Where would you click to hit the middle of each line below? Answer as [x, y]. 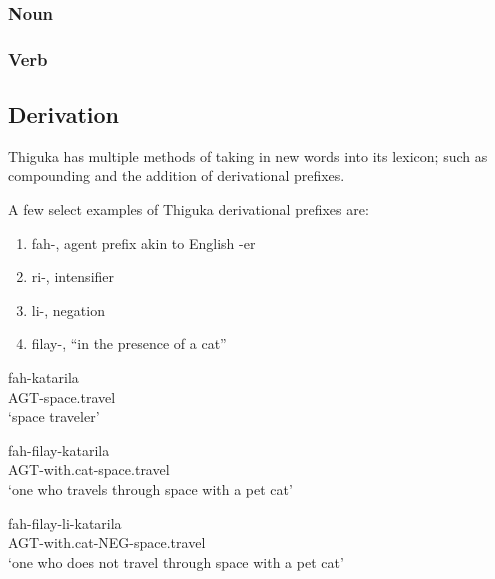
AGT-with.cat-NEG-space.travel [107, 542]
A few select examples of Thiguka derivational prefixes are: [188, 209]
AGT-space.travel [62, 396]
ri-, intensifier [73, 276]
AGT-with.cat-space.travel [89, 469]
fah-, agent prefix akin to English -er [143, 242]
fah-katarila [43, 377]
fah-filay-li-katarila [65, 522]
